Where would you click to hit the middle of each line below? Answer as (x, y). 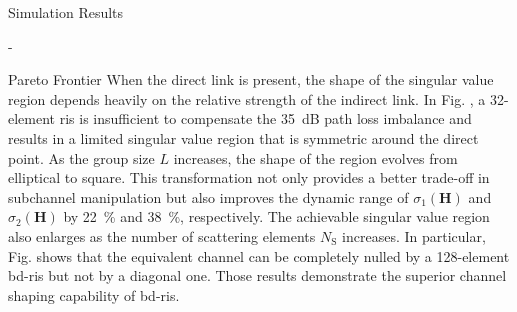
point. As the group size (81, 157)
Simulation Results (66, 12)
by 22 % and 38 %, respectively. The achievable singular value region (276, 216)
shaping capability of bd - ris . (94, 294)
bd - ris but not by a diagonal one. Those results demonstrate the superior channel (257, 275)
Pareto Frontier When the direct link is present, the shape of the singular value (251, 79)
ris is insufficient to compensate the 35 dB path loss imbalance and (265, 118)
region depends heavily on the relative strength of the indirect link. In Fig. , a (247, 98)
